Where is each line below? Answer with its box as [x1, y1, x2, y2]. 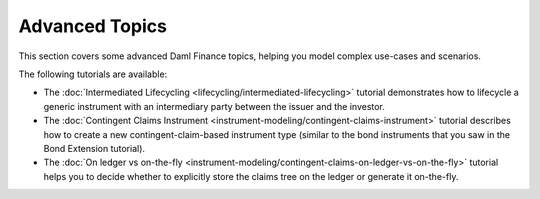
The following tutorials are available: [18, 68, 168, 80]
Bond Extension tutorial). [43, 142, 145, 154]
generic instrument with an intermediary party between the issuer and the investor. [43, 100, 385, 112]
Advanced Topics [18, 15, 167, 37]
